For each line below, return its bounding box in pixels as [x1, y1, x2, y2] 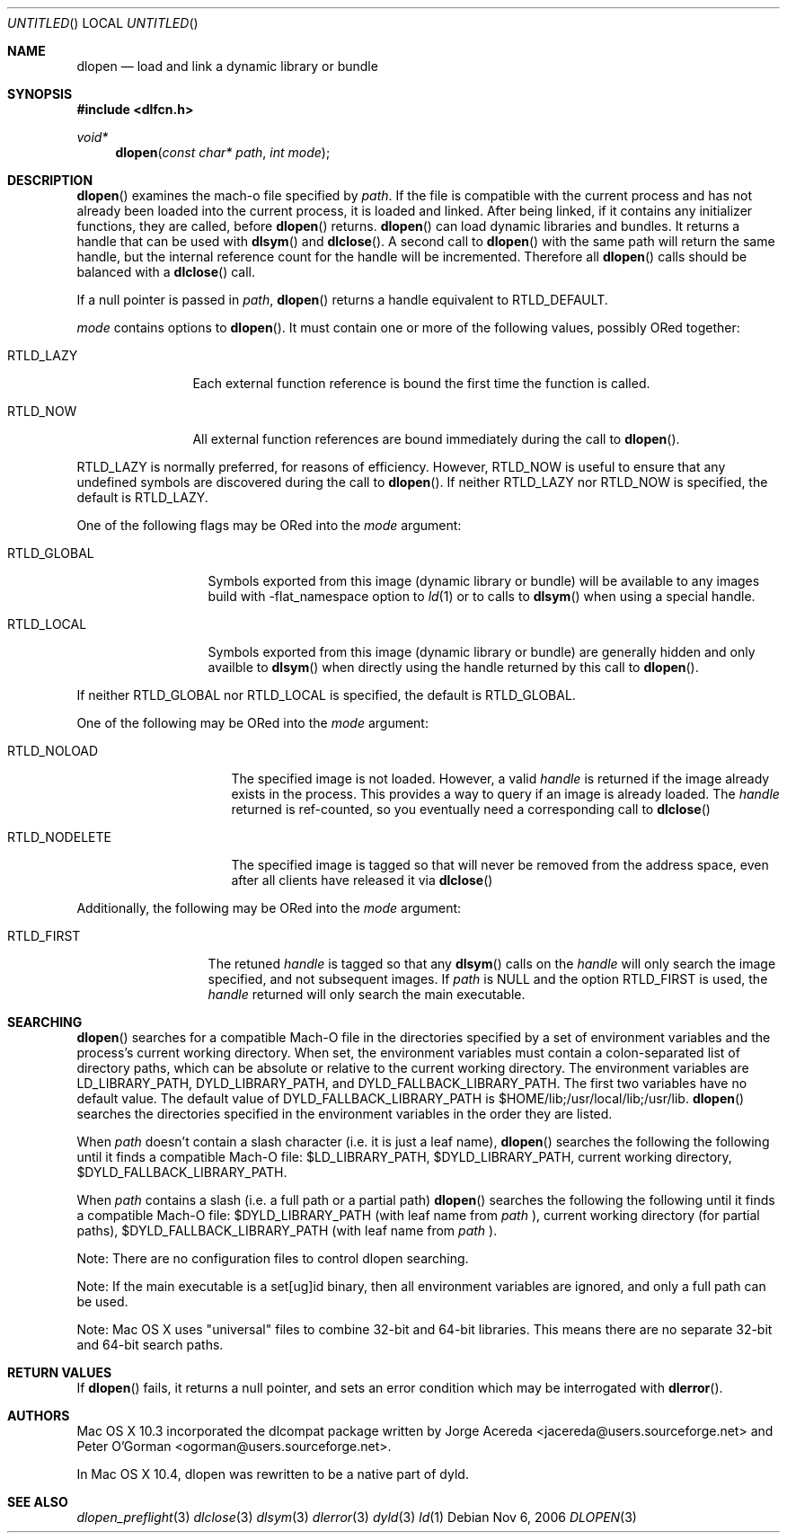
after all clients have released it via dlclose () [231, 872, 493, 888]
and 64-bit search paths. [76, 1337, 224, 1352]
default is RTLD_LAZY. [76, 490, 208, 505]
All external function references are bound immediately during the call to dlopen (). [192, 431, 680, 447]
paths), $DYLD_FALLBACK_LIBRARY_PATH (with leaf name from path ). [76, 1223, 498, 1238]
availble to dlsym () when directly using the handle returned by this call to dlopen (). [208, 659, 699, 675]
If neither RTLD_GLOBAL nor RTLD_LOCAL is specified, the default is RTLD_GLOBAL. [76, 687, 576, 703]
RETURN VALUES [7, 1365, 112, 1380]
